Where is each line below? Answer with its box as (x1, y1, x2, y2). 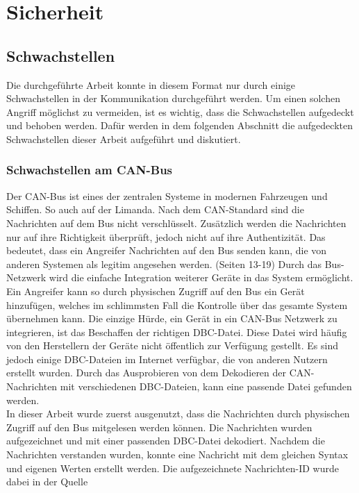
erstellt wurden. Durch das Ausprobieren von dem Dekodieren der (6, 365, 287, 380)
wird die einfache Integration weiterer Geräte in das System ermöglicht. (49, 270, 353, 285)
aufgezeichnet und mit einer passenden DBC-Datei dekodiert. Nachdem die (6, 433, 325, 448)
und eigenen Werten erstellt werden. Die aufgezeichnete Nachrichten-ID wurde (6, 460, 339, 475)
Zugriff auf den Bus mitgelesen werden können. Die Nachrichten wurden (6, 419, 312, 434)
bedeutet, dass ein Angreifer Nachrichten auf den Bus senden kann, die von (6, 243, 327, 258)
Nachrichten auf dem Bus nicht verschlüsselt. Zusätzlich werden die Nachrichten (6, 215, 347, 230)
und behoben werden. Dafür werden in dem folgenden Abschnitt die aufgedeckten (6, 118, 353, 133)
